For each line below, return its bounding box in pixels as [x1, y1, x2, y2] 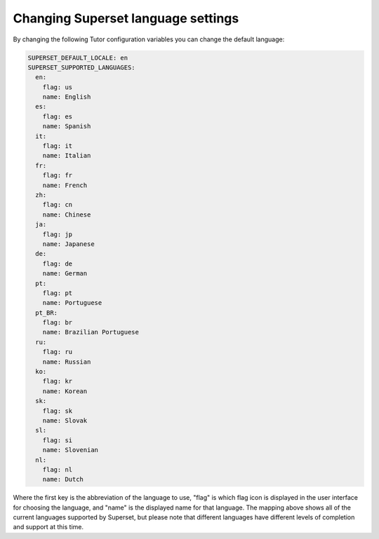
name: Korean [42, 387, 88, 395]
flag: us [42, 83, 73, 91]
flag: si [42, 436, 73, 444]
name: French [42, 181, 88, 189]
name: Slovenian [42, 446, 98, 454]
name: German [42, 270, 88, 278]
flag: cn [42, 200, 73, 209]
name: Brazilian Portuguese [42, 328, 140, 336]
